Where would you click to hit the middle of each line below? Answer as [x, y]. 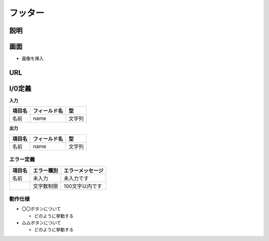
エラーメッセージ [83, 170]
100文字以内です [83, 186]
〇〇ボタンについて [41, 209]
